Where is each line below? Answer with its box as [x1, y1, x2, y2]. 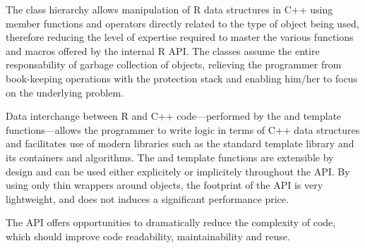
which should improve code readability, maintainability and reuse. [6, 228, 290, 243]
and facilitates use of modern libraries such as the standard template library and [6, 136, 354, 151]
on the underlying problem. [6, 85, 124, 99]
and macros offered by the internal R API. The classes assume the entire [6, 43, 320, 58]
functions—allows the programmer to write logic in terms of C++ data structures [6, 122, 360, 137]
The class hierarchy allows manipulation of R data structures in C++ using [6, 2, 333, 16]
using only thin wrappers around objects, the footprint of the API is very [6, 178, 323, 192]
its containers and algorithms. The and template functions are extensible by [6, 149, 334, 164]
